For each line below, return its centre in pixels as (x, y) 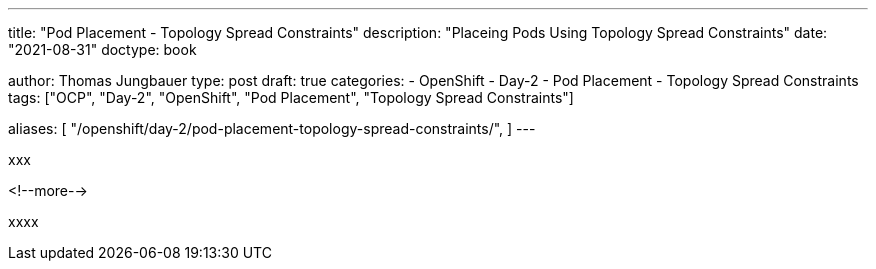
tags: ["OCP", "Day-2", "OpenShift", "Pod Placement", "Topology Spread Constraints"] (291, 97)
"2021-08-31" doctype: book (102, 49)
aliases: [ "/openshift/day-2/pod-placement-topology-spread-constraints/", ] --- (272, 128)
